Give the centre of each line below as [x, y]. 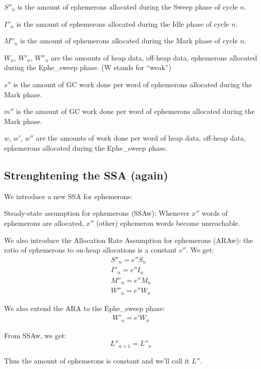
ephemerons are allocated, [44, 223]
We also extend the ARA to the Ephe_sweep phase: [85, 308]
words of [215, 213]
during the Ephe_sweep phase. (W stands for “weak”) [88, 67]
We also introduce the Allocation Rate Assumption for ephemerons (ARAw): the [129, 240]
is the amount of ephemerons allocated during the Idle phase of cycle [123, 23]
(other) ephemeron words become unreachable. [168, 223]
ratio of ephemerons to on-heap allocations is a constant [90, 250]
